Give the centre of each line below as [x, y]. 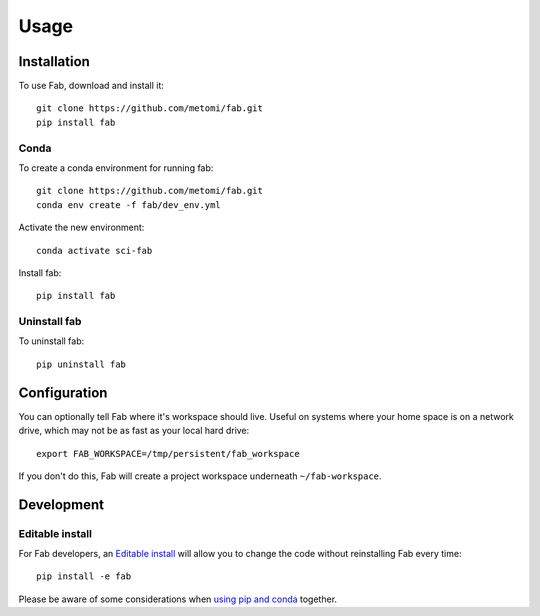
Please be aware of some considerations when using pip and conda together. [178, 599]
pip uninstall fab [81, 364]
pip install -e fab [84, 576]
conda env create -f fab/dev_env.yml [129, 204]
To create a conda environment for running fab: [116, 167]
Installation [54, 61]
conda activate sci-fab [94, 250]
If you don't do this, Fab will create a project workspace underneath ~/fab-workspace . [200, 476]
